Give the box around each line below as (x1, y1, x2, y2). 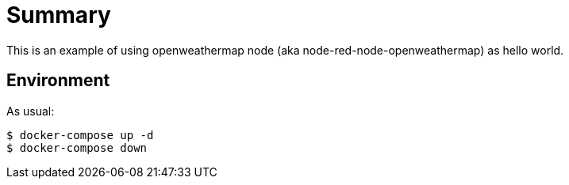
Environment (6, 70, 110, 91)
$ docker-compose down (6, 141, 148, 154)
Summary (6, 2, 111, 28)
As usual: (6, 104, 55, 118)
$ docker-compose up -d (6, 128, 154, 142)
